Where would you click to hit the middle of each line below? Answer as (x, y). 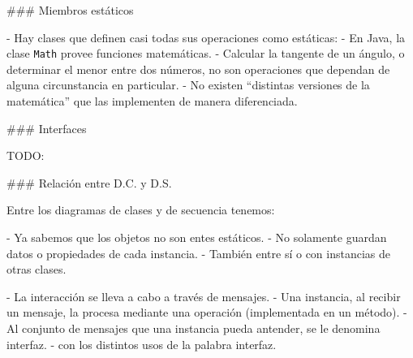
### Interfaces (47, 128)
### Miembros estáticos (70, 10)
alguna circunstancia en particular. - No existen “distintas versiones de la (188, 85)
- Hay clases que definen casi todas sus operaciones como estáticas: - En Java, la (206, 37)
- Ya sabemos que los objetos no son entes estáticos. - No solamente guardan (197, 237)
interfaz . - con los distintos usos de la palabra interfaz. (142, 344)
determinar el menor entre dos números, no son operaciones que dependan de (198, 69)
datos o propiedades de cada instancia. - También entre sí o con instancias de (199, 253)
